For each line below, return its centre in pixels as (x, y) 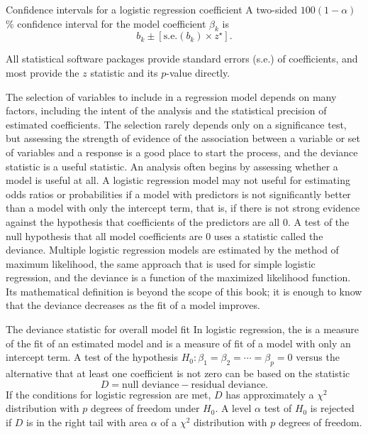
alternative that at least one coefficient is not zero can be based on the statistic (178, 373)
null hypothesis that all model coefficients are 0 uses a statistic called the (165, 235)
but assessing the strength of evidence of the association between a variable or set (183, 138)
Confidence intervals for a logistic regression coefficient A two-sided (152, 9)
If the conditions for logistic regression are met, (108, 394)
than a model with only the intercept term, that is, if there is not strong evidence (183, 208)
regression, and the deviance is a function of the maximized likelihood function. (178, 277)
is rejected (332, 408)
